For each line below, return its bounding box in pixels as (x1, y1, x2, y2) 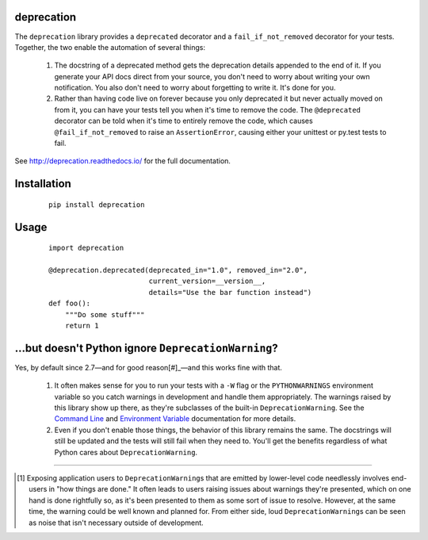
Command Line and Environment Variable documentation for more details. (54, 414, 296, 423)
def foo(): (48, 299, 91, 308)
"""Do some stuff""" (64, 310, 145, 319)
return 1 (64, 321, 99, 330)
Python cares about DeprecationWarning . (54, 447, 198, 457)
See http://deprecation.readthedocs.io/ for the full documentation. (14, 156, 231, 166)
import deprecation (48, 243, 124, 253)
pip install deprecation (48, 200, 145, 209)
